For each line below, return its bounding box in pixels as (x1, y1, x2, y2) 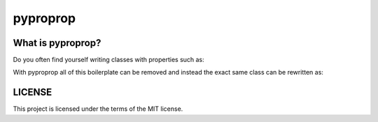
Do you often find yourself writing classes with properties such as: (13, 56, 204, 64)
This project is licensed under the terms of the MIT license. (13, 105, 183, 113)
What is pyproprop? (13, 37, 101, 49)
